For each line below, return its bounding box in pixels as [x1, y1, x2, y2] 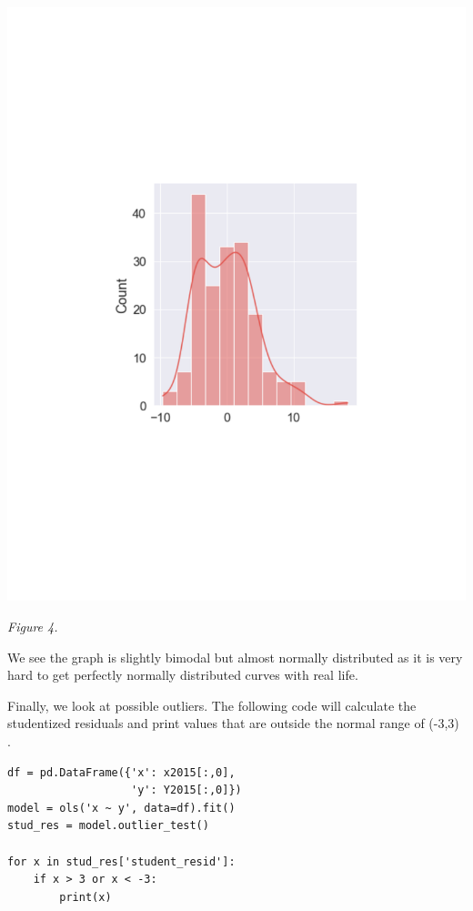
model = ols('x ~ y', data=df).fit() [7, 801, 236, 815]
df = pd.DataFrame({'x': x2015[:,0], [7, 765, 236, 779]
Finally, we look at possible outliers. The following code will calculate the [7, 695, 417, 714]
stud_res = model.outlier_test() [7, 819, 209, 833]
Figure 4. [7, 617, 58, 636]
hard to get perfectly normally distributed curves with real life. [7, 665, 358, 684]
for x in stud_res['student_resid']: [7, 855, 236, 868]
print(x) [59, 890, 112, 904]
